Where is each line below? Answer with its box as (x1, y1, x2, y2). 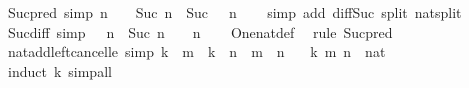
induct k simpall (7, 60, 112, 81)
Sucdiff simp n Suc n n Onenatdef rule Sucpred (7, 21, 393, 42)
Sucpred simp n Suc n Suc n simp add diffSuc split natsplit (7, 2, 462, 22)
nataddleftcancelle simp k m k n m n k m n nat (7, 41, 386, 62)
